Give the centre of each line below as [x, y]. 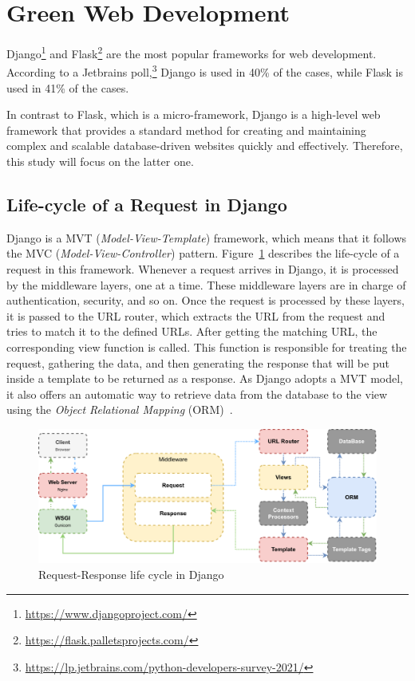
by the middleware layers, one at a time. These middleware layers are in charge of [206, 284]
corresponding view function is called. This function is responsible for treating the [207, 346]
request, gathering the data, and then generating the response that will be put [198, 362]
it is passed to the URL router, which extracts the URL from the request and [196, 315]
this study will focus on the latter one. [100, 161]
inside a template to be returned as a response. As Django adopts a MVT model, [205, 378]
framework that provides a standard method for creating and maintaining [186, 130]
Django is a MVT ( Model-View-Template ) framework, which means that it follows [207, 237]
